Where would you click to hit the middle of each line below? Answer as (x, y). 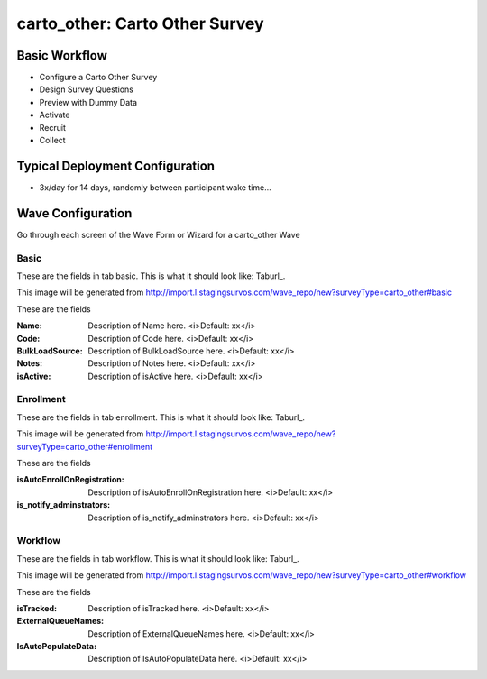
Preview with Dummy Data (88, 102)
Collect (53, 141)
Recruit (53, 127)
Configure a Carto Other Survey (98, 78)
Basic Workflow (62, 55)
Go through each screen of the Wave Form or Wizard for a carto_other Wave (159, 234)
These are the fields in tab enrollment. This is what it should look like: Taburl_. (161, 417)
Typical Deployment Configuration (116, 165)
